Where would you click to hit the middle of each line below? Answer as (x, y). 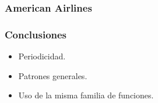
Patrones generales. (53, 75)
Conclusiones (36, 34)
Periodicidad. (42, 56)
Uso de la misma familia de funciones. (86, 95)
